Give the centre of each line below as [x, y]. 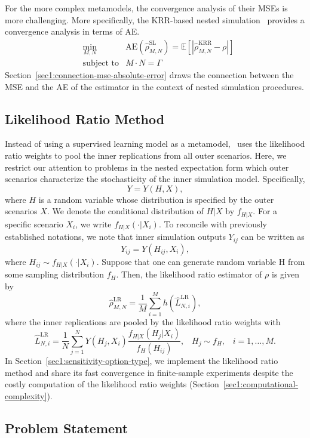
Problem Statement [67, 428]
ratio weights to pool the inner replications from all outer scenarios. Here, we [146, 155]
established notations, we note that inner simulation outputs [115, 237]
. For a [265, 211]
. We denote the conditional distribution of [125, 211]
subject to [101, 64]
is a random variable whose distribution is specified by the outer [156, 199]
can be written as [273, 237]
